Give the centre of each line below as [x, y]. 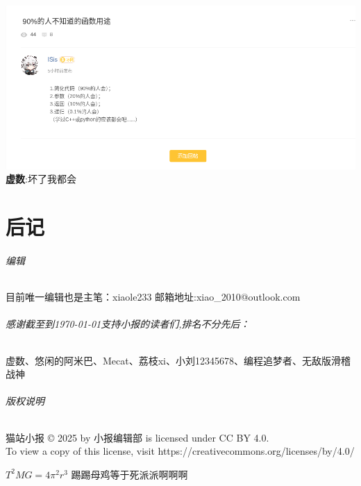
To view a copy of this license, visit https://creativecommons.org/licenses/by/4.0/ [180, 451]
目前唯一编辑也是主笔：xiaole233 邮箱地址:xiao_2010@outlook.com [153, 297]
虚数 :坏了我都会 [41, 179]
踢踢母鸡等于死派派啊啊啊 [129, 474]
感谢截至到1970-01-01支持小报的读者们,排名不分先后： [128, 324]
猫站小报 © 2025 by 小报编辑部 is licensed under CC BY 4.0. [137, 437]
